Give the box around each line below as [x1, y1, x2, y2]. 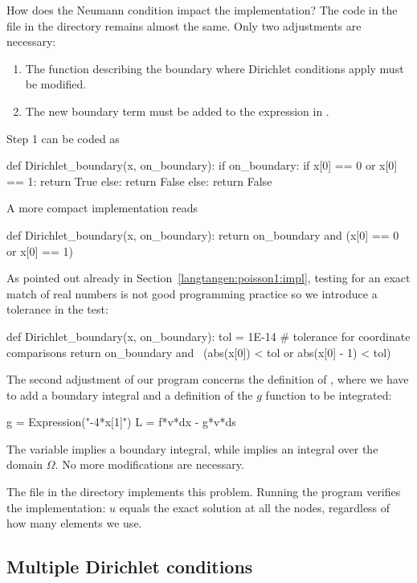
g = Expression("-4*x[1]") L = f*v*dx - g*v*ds [6, 413, 236, 430]
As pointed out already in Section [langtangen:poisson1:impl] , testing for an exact [6, 269, 411, 286]
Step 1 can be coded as [6, 129, 120, 146]
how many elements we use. [6, 515, 142, 532]
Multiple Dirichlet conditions [6, 554, 253, 579]
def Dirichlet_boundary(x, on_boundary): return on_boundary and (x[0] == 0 [6, 226, 399, 243]
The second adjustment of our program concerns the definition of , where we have [6, 371, 409, 388]
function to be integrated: [265, 386, 392, 403]
